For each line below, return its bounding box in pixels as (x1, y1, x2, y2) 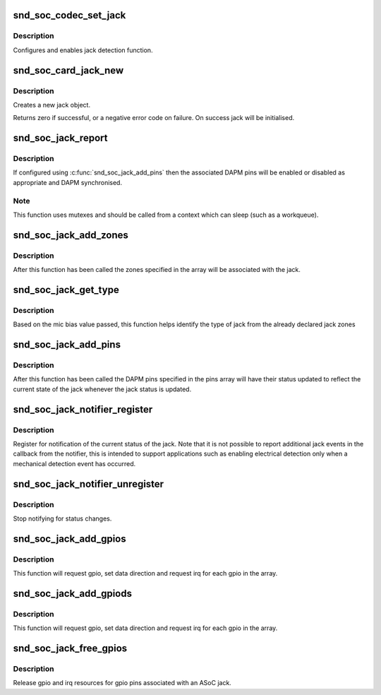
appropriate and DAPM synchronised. (13, 178, 123, 186)
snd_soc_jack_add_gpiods (13, 587, 133, 600)
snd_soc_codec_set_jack (13, 9, 126, 21)
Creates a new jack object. (13, 100, 91, 109)
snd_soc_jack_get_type (13, 283, 119, 296)
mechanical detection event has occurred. (13, 459, 136, 468)
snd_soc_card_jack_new (13, 64, 124, 76)
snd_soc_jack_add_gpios (13, 533, 126, 545)
